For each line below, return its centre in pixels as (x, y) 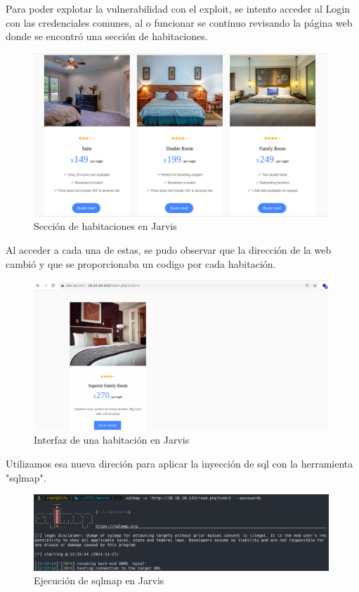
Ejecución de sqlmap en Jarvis (99, 580)
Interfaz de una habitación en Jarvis (112, 440)
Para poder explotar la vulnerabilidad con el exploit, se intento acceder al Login (178, 8)
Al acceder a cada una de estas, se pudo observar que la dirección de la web (169, 249)
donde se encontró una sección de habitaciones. (107, 36)
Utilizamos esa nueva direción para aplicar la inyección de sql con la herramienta (179, 464)
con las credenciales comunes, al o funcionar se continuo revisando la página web (179, 22)
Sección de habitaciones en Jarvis (105, 226)
